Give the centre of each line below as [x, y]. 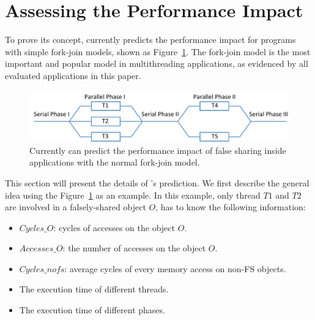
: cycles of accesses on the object [114, 227]
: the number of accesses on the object [134, 248]
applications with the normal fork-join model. [115, 162]
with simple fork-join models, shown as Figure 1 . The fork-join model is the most [158, 51]
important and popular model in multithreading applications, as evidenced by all [157, 63]
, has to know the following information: [231, 207]
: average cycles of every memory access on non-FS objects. [175, 268]
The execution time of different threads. [94, 289]
